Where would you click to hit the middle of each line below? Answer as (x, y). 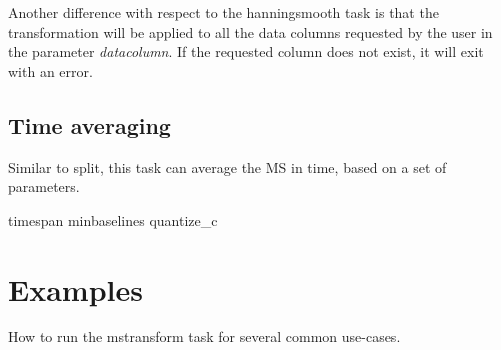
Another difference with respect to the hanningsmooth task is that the (223, 12)
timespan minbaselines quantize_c (113, 219)
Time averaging (89, 124)
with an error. (50, 70)
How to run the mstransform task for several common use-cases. (204, 336)
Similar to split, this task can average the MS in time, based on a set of (227, 166)
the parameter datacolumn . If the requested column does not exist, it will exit (246, 51)
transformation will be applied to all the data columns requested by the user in (250, 31)
